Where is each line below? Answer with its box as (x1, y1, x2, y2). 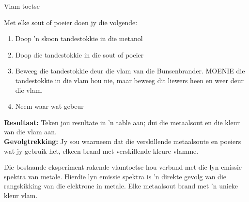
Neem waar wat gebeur (15, 101, 84, 111)
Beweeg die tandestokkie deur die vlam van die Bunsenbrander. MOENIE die (15, 66, 245, 76)
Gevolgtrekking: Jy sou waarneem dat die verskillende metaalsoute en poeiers (4, 136, 241, 146)
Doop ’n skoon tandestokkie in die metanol (15, 33, 143, 43)
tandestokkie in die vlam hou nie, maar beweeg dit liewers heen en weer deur (15, 75, 244, 85)
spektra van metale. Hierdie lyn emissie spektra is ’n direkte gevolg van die (4, 171, 227, 181)
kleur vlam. (4, 190, 38, 200)
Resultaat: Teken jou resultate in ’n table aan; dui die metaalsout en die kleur (4, 117, 240, 127)
